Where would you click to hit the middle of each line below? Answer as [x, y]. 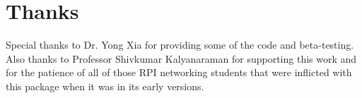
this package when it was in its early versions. [105, 86]
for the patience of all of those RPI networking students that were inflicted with [179, 72]
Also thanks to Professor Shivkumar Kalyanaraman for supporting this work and [181, 58]
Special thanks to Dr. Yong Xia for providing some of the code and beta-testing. [180, 45]
